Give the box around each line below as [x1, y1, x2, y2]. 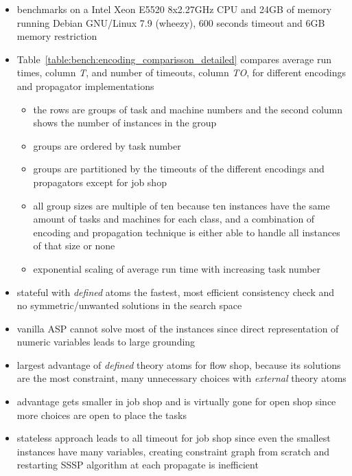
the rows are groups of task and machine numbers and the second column [33, 102, 343, 116]
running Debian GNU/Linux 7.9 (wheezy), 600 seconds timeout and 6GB [16, 15, 325, 30]
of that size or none [33, 238, 115, 253]
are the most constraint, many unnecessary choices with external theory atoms [16, 371, 347, 385]
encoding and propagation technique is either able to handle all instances [33, 225, 340, 239]
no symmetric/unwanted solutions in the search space [16, 298, 242, 313]
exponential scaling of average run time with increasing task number [33, 261, 321, 275]
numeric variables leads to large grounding [16, 335, 196, 349]
